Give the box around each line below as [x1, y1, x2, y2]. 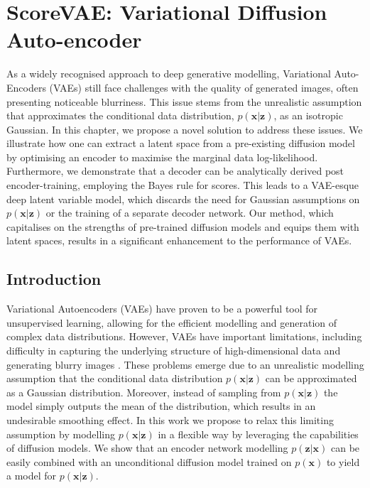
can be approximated [265, 371, 357, 386]
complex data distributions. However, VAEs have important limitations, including [6, 329, 362, 344]
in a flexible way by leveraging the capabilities [158, 426, 359, 441]
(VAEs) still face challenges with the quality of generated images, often [49, 80, 359, 94]
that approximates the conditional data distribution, [6, 108, 234, 123]
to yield [326, 454, 360, 469]
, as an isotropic [273, 108, 343, 123]
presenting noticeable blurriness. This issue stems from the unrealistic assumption [6, 94, 362, 109]
